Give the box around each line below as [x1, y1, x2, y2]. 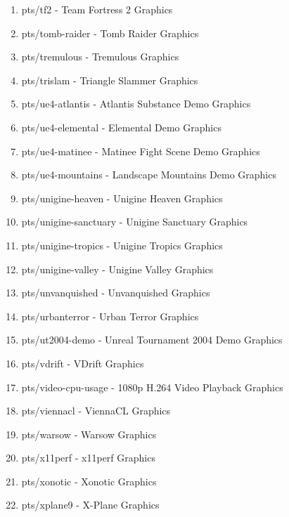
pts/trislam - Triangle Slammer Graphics [21, 72, 198, 87]
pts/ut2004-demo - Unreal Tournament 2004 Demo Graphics [21, 332, 283, 347]
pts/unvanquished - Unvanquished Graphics [21, 285, 210, 300]
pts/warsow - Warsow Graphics [21, 426, 157, 441]
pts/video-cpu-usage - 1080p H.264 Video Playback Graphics [21, 379, 283, 394]
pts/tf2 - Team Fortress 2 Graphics [21, 2, 173, 16]
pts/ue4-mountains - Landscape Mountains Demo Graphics [21, 167, 276, 182]
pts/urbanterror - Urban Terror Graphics [21, 308, 199, 323]
